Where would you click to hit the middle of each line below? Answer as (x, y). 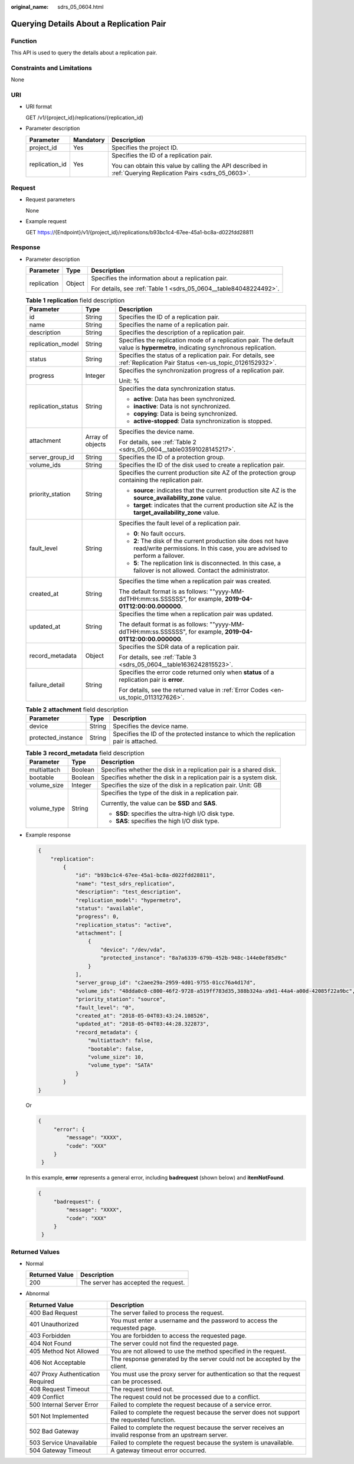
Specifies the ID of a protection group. (172, 457)
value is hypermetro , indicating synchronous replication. (198, 348)
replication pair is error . (152, 680)
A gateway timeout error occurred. (158, 1450)
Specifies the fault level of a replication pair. (180, 524)
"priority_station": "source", (121, 999)
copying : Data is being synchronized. (186, 414)
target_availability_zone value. (177, 512)
